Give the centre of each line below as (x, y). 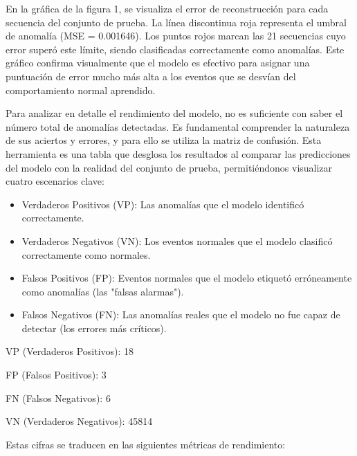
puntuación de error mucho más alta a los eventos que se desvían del (151, 76)
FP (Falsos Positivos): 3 (56, 375)
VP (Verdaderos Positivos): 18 (70, 351)
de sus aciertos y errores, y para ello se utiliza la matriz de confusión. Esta (164, 140)
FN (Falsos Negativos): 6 (58, 398)
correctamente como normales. (86, 254)
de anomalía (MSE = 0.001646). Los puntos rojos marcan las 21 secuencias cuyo (176, 36)
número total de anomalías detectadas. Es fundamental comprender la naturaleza (178, 126)
